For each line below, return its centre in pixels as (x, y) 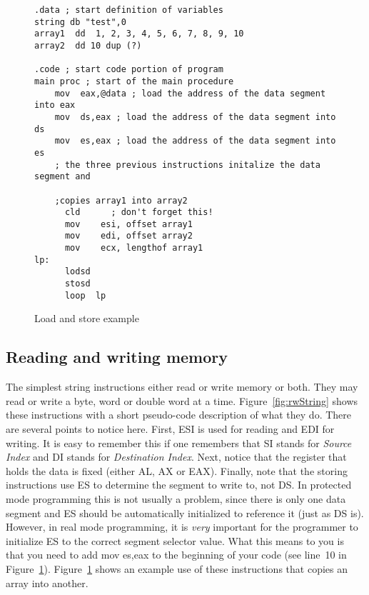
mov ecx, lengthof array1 (134, 248)
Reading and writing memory (117, 357)
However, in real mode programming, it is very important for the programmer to (182, 527)
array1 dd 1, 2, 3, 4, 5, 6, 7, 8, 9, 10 (139, 34)
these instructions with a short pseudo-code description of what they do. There (179, 415)
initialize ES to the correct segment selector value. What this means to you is (175, 540)
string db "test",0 (80, 22)
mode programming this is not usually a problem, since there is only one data (176, 498)
